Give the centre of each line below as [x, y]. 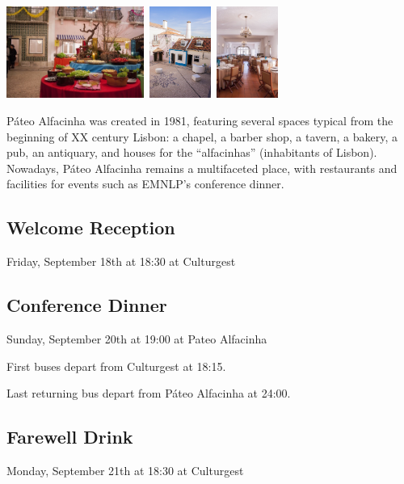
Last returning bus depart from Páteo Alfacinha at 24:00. [149, 393]
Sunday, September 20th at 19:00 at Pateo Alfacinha [137, 338]
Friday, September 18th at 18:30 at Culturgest [121, 261]
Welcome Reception [91, 227]
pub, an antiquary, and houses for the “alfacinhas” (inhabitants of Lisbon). [192, 152]
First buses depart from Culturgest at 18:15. [116, 366]
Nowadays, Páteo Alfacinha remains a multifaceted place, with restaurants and [202, 168]
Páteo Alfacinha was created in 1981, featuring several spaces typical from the [200, 120]
